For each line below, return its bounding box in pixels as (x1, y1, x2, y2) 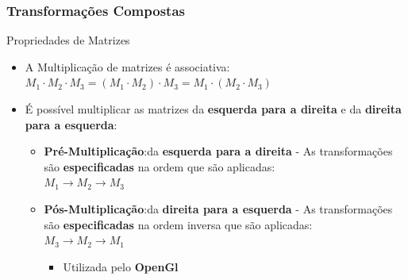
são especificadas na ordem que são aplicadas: (44, 158, 275, 175)
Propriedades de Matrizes (6, 32, 130, 48)
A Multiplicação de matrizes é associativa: (25, 58, 230, 75)
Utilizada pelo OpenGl (63, 258, 179, 274)
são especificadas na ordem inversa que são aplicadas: (44, 216, 313, 232)
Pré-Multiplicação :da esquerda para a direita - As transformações (44, 143, 393, 159)
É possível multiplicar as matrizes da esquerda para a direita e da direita (25, 101, 402, 117)
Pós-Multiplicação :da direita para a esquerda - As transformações (44, 200, 393, 217)
